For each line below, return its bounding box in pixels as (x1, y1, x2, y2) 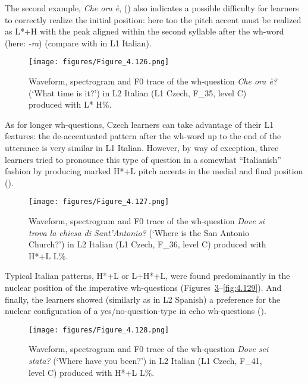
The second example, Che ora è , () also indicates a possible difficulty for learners (5, 2, 299, 14)
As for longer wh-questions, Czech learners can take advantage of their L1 (5, 118, 274, 130)
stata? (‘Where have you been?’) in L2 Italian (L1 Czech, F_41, (29, 354, 262, 367)
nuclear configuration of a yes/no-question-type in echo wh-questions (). (5, 304, 266, 317)
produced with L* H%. (29, 98, 112, 111)
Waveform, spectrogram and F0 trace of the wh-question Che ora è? (29, 75, 278, 87)
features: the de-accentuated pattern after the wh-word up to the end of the (5, 130, 281, 142)
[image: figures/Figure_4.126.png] (29, 58, 169, 67)
